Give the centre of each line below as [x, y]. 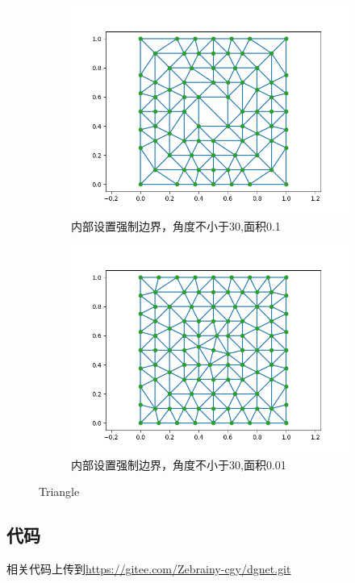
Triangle [59, 491]
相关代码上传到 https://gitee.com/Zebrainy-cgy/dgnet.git [149, 569]
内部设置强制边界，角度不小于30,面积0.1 [176, 225]
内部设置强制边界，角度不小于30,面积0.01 [179, 464]
